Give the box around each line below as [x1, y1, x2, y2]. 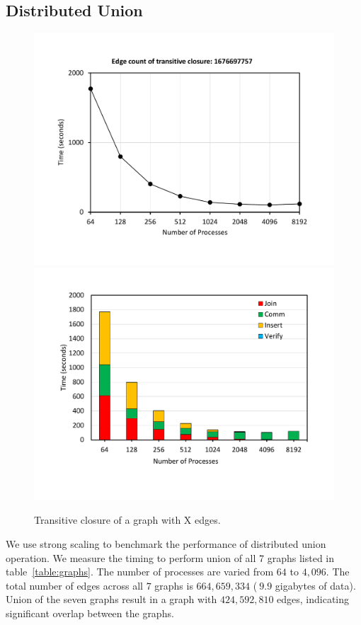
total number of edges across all [6, 578, 143, 592]
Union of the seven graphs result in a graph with [6, 592, 217, 607]
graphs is [154, 578, 193, 592]
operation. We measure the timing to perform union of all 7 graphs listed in [6, 550, 335, 565]
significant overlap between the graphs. [6, 605, 174, 620]
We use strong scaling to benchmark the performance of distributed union [6, 537, 326, 551]
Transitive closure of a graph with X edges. [34, 512, 221, 527]
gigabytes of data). [275, 578, 356, 592]
